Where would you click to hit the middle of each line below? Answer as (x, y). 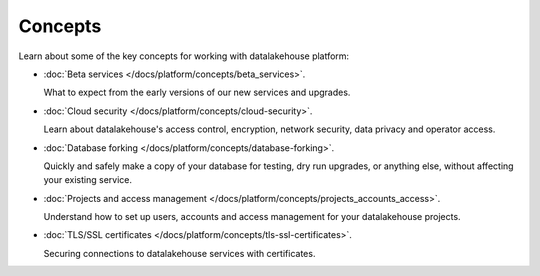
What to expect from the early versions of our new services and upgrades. (197, 92)
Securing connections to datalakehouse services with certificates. (179, 253)
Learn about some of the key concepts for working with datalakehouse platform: (184, 56)
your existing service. (88, 180)
